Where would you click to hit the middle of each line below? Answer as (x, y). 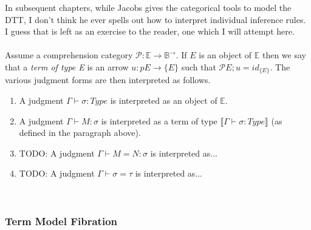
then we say (284, 55)
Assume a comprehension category (69, 55)
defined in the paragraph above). (80, 133)
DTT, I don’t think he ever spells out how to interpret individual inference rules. (155, 19)
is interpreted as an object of (164, 100)
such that (199, 66)
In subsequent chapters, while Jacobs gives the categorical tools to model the (148, 7)
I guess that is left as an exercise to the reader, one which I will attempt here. (150, 31)
